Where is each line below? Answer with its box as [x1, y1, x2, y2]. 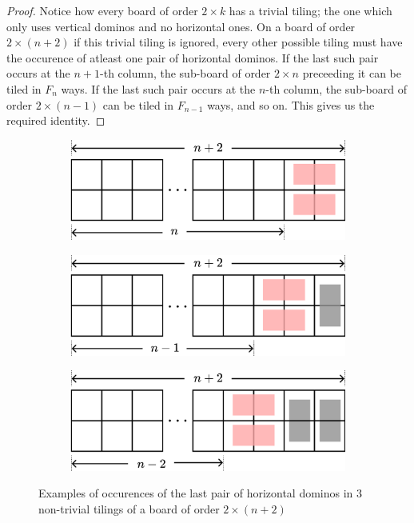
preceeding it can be [302, 65, 401, 82]
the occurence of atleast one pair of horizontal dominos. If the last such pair [6, 49, 379, 66]
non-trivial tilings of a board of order [38, 501, 220, 517]
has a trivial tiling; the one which [229, 2, 392, 18]
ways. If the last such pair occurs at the [61, 80, 256, 97]
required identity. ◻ [6, 112, 105, 129]
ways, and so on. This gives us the [207, 96, 375, 113]
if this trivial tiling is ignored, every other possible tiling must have [74, 34, 403, 50]
